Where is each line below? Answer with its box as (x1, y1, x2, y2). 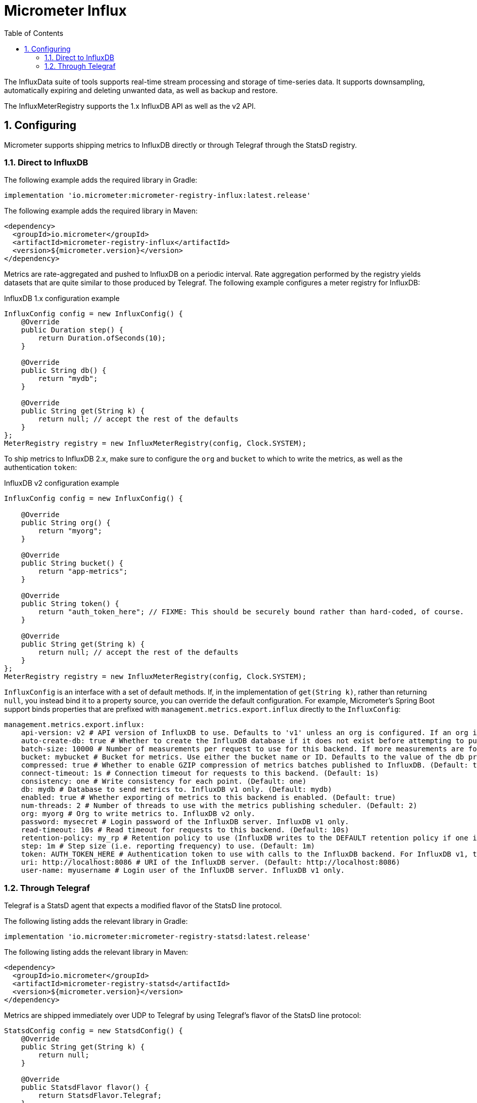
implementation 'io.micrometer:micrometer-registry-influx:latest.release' (4, 191, 311, 200)
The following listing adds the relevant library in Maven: (4, 948, 188, 957)
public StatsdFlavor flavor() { (21, 1083, 149, 1092)
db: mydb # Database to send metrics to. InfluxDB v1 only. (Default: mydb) (21, 785, 332, 794)
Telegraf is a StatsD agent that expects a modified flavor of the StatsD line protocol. (4, 901, 282, 910)
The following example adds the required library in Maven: (4, 206, 198, 216)
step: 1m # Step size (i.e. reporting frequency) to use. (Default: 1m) (21, 842, 315, 851)
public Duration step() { (21, 326, 124, 334)
